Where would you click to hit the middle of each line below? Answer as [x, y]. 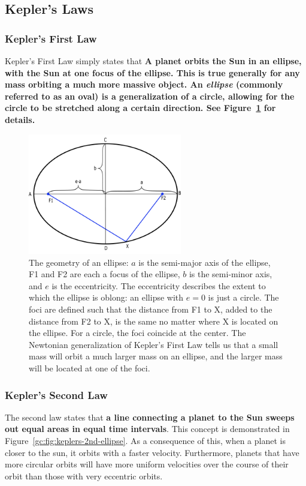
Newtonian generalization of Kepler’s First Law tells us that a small [154, 344]
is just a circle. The [243, 297]
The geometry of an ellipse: [79, 262]
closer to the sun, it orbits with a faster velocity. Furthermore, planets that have [152, 452]
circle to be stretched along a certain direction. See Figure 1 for [140, 108]
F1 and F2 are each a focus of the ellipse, [104, 274]
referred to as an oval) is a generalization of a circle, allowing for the [150, 96]
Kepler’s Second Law [56, 394]
